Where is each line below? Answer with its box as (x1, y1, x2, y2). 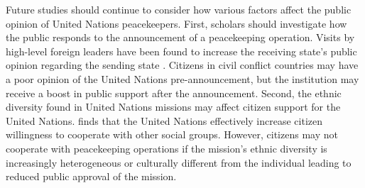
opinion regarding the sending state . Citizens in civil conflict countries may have (6, 57, 359, 72)
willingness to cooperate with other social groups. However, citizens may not (6, 127, 338, 142)
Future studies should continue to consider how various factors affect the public (6, 2, 352, 16)
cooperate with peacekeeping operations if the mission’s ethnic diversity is (6, 140, 327, 155)
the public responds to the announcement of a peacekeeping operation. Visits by (6, 30, 355, 45)
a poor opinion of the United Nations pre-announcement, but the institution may (6, 71, 359, 86)
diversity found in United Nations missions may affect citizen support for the (6, 99, 341, 114)
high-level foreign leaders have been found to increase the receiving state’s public (6, 43, 357, 58)
